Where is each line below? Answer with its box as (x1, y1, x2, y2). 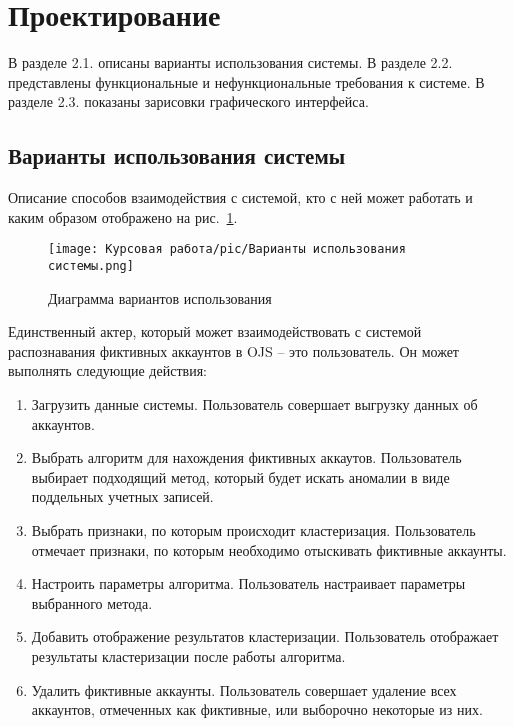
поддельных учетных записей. (31, 486, 214, 507)
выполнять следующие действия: (8, 360, 207, 381)
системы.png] (48, 258, 134, 273)
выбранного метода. (31, 592, 153, 613)
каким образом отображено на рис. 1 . (8, 206, 238, 227)
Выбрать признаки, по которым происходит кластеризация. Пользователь (31, 519, 476, 540)
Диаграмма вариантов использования (48, 287, 272, 308)
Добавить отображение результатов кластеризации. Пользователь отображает (31, 626, 499, 647)
